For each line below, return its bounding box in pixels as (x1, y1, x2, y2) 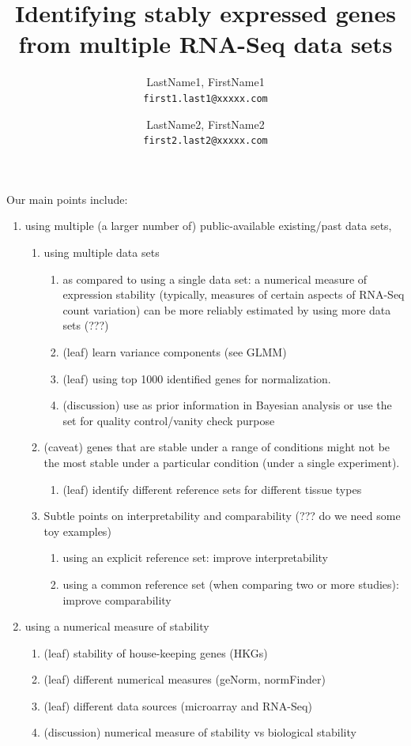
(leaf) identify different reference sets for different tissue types (62, 480, 362, 497)
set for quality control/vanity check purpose (62, 412, 275, 428)
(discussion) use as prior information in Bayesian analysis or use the (62, 397, 392, 413)
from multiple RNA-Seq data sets (18, 28, 393, 60)
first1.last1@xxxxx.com (143, 92, 268, 104)
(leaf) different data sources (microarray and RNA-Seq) (43, 697, 312, 714)
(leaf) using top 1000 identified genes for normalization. (62, 370, 331, 386)
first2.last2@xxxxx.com (143, 135, 268, 147)
